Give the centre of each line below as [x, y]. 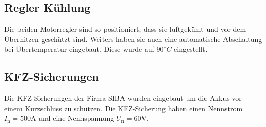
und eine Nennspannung [76, 118]
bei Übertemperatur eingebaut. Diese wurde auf [79, 49]
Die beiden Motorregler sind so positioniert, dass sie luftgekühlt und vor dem [125, 29]
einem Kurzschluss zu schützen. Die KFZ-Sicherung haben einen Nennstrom [124, 108]
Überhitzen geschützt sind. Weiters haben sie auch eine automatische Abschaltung [133, 39]
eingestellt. [191, 49]
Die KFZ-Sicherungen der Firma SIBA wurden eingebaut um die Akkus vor [123, 98]
